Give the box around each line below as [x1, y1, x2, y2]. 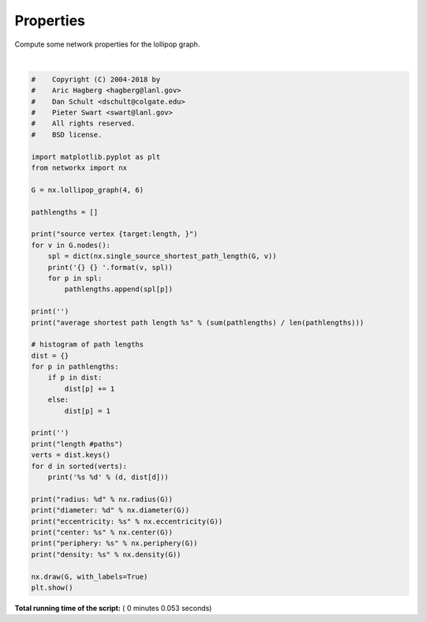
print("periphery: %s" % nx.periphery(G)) [31, 539, 198, 548]
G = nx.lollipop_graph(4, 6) [31, 185, 144, 194]
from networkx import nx [31, 163, 128, 173]
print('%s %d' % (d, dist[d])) [47, 472, 169, 481]
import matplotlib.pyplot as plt [31, 152, 161, 161]
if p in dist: [47, 373, 103, 382]
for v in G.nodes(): [31, 241, 110, 249]
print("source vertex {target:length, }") [31, 230, 198, 238]
